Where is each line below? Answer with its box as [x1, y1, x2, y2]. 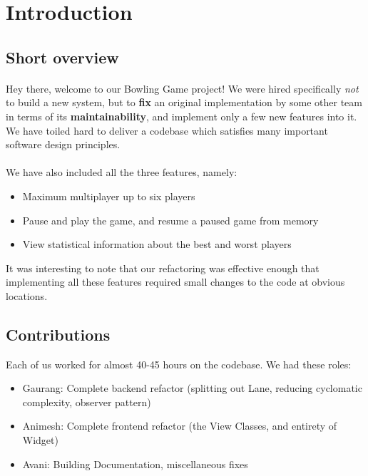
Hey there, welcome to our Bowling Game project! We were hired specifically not [6, 81, 359, 95]
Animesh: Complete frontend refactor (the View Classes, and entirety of [22, 418, 337, 433]
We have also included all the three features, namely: [6, 165, 237, 180]
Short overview [6, 46, 119, 68]
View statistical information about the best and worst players [22, 237, 292, 252]
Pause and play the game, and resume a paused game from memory [22, 212, 319, 227]
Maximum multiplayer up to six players [22, 188, 195, 203]
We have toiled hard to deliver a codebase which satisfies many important [6, 123, 328, 138]
